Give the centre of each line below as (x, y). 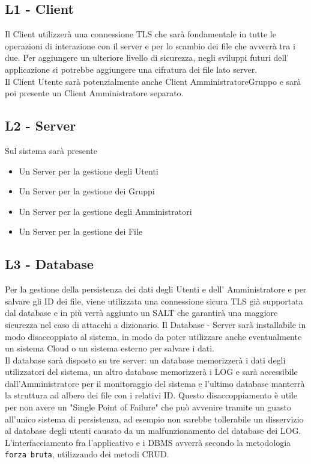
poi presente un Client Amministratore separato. (94, 93)
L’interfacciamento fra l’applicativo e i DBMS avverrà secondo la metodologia (148, 442)
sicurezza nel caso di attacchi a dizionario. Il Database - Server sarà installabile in (155, 324)
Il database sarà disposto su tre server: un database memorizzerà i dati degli (145, 360)
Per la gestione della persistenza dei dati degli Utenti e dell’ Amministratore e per (156, 289)
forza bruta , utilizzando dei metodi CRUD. (87, 454)
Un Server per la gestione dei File (81, 231)
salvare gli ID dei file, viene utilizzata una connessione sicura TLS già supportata (154, 301)
